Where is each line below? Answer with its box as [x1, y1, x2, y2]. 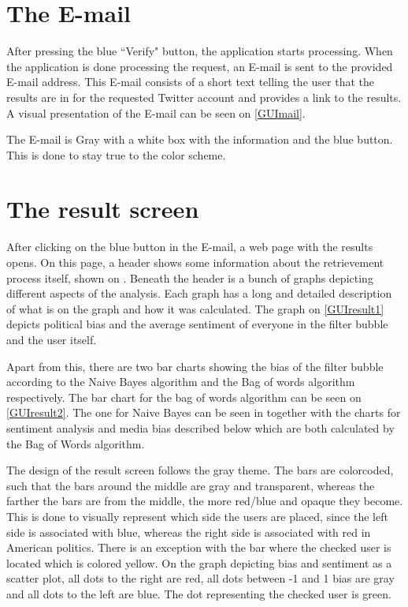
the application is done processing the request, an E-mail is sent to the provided [6, 58, 393, 74]
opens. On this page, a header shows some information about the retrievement [6, 254, 384, 270]
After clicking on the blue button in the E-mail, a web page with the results [6, 238, 373, 255]
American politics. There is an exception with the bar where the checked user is [6, 539, 391, 556]
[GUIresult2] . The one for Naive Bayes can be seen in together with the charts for [6, 404, 401, 421]
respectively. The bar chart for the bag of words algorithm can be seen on [6, 388, 362, 405]
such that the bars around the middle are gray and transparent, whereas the [6, 477, 375, 493]
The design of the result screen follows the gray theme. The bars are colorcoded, [6, 462, 394, 478]
